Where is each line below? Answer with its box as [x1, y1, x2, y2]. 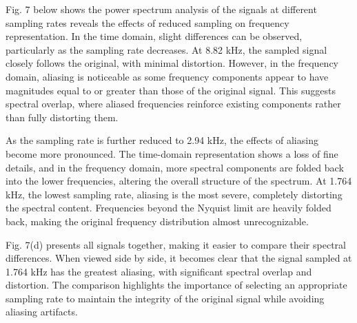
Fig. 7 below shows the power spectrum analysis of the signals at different [6, 2, 317, 16]
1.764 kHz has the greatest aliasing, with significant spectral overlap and [6, 264, 312, 278]
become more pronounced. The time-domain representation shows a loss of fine [6, 146, 338, 160]
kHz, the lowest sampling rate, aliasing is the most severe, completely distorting [6, 187, 343, 201]
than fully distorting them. [6, 110, 119, 124]
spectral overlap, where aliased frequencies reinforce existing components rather [6, 96, 341, 111]
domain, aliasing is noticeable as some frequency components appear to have [6, 69, 329, 83]
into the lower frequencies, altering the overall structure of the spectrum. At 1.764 [6, 174, 352, 188]
